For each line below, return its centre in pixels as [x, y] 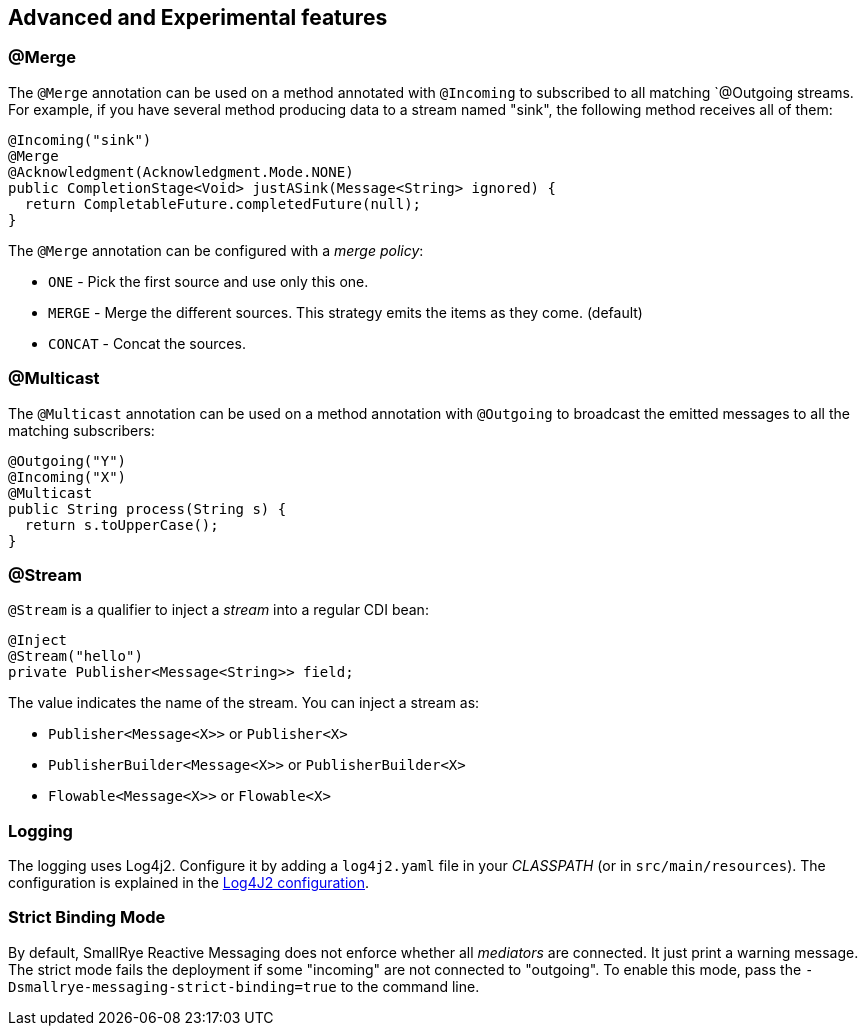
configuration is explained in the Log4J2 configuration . [189, 883]
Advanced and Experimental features [198, 17]
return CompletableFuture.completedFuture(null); [223, 203]
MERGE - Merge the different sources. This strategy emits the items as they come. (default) [345, 312]
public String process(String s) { [147, 508]
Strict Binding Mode [87, 917]
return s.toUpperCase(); [121, 524]
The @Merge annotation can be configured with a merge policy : [216, 250]
